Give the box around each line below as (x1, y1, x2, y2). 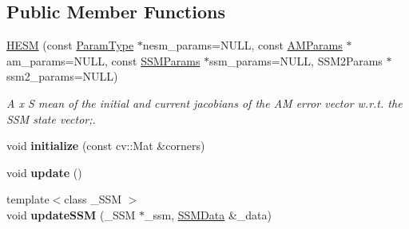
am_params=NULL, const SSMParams (6, 52, 201, 69)
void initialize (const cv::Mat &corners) (6, 137, 205, 154)
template (6, 191, 50, 207)
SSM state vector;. (6, 110, 96, 127)
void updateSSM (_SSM (6, 206, 136, 223)
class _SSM (64, 191, 122, 207)
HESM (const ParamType (6, 37, 134, 53)
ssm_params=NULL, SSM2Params (209, 52, 383, 69)
